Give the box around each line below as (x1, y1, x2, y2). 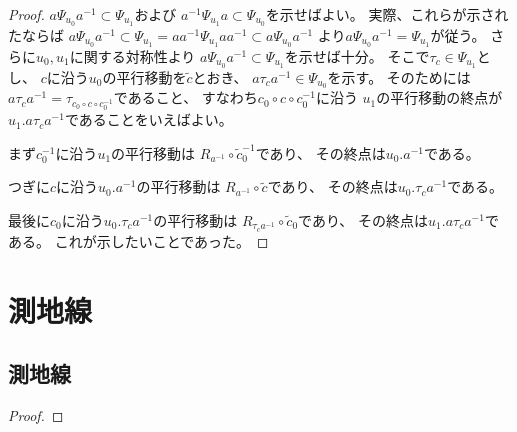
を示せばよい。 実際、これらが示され (265, 4, 509, 24)
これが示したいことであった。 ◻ (54, 230, 269, 251)
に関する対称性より (69, 45, 196, 66)
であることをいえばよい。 (64, 109, 233, 130)
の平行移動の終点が (376, 87, 503, 108)
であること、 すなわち (113, 87, 258, 108)
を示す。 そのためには (327, 66, 471, 87)
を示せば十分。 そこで (284, 45, 430, 66)
